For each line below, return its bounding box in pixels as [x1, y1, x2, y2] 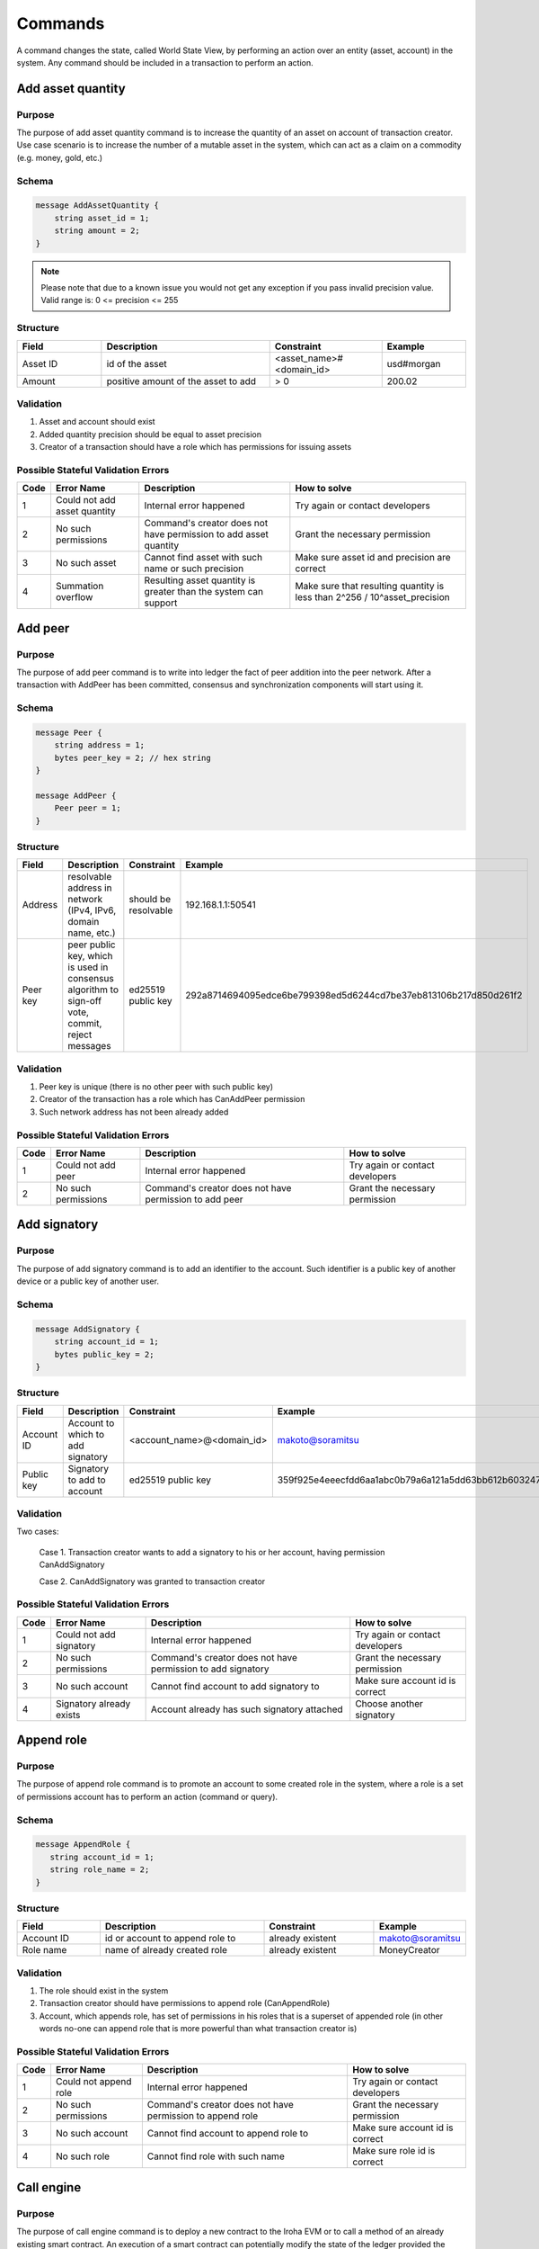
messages [67, 1040, 111, 1053]
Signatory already [55, 1697, 131, 1709]
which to [67, 1428, 105, 1440]
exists [55, 1708, 81, 1721]
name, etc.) [67, 927, 116, 939]
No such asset [55, 557, 117, 569]
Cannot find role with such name [146, 2150, 285, 2163]
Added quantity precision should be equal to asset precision [39, 428, 262, 440]
